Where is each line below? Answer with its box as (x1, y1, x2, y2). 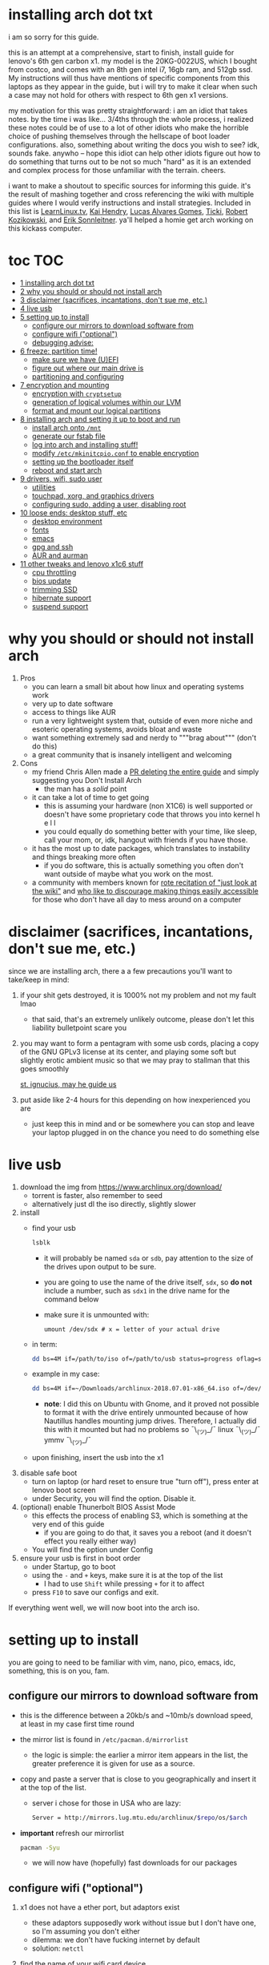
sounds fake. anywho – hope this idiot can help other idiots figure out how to (8, 148, 261, 158)
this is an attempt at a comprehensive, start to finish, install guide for (8, 47, 235, 57)
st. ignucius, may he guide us (19, 1079, 117, 1089)
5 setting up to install (19, 312, 90, 321)
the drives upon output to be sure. (43, 1261, 157, 1271)
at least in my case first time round (19, 1719, 134, 1729)
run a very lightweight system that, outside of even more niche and (31, 716, 253, 725)
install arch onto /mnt (31, 422, 102, 432)
